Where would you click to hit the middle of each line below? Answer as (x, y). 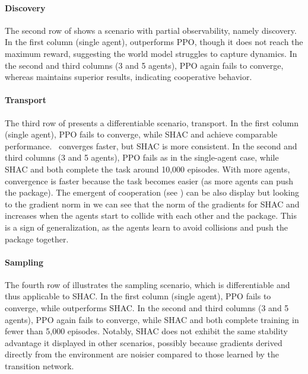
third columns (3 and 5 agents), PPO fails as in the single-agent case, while (142, 157)
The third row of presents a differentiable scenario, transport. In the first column (152, 122)
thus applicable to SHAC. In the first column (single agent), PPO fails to (138, 296)
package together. (37, 239)
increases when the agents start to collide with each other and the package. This (151, 215)
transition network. (39, 366)
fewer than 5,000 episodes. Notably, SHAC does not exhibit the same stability (146, 331)
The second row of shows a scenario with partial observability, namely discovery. (151, 30)
